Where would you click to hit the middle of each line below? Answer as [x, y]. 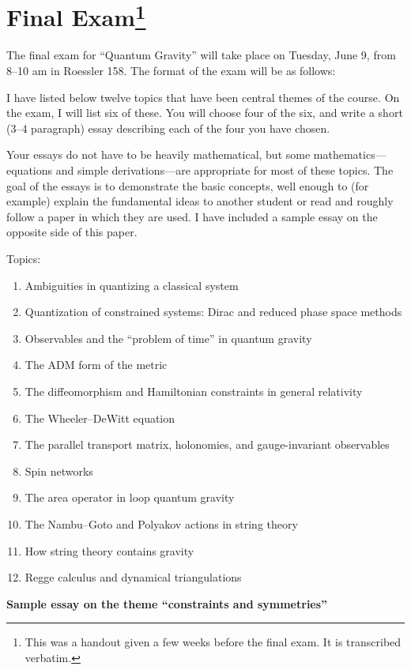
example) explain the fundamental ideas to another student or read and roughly [200, 201]
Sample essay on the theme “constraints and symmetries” [167, 603]
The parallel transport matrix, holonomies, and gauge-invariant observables [207, 444]
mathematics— [350, 154]
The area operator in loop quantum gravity [130, 497]
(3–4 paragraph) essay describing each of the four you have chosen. [168, 128]
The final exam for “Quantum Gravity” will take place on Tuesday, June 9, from [201, 55]
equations [30, 170]
